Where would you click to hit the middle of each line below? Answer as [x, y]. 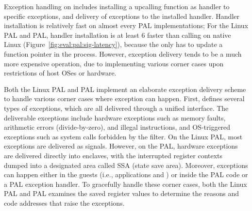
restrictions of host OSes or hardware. [60, 73]
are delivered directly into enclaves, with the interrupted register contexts [113, 155]
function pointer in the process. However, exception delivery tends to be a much [123, 53]
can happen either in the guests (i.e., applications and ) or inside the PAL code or [126, 174]
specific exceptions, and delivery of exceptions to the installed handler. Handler [122, 16]
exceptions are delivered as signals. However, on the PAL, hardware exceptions [121, 146]
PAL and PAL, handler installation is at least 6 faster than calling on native [118, 35]
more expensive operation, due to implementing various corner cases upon [114, 63]
